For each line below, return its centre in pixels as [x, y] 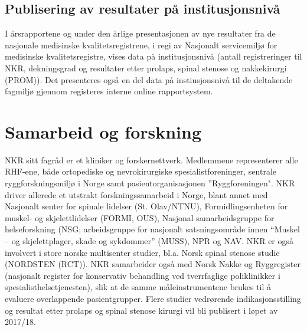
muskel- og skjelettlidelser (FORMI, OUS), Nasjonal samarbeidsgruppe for [140, 217]
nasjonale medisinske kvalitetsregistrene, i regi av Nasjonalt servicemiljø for [141, 45]
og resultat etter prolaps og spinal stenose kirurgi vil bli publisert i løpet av [141, 310]
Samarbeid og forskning [103, 131]
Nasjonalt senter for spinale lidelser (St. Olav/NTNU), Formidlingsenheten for [146, 206]
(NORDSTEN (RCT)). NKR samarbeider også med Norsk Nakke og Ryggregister [153, 264]
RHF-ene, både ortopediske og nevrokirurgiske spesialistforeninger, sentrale [141, 171]
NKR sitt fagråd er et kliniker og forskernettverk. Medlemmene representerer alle [151, 160]
